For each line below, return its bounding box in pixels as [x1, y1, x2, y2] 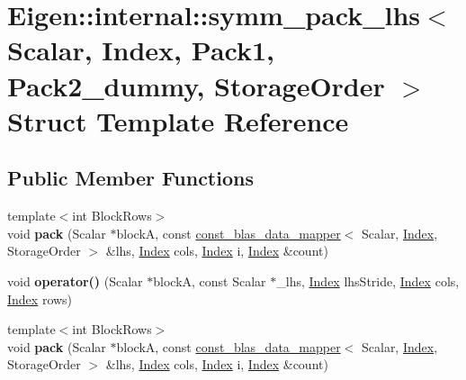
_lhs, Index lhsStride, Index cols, [276, 271, 460, 290]
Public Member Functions [7, 164, 254, 192]
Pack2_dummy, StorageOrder [7, 67, 385, 104]
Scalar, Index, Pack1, [7, 32, 274, 68]
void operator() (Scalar [7, 271, 143, 290]
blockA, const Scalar [153, 271, 266, 290]
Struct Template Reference [7, 102, 349, 139]
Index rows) [7, 289, 73, 308]
